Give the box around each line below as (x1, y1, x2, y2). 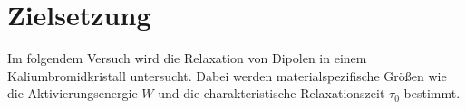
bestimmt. (403, 84, 461, 103)
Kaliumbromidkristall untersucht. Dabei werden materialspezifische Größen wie (7, 66, 447, 85)
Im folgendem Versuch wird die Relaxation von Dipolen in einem (7, 49, 367, 68)
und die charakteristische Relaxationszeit (158, 84, 385, 103)
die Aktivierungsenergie (7, 84, 138, 103)
